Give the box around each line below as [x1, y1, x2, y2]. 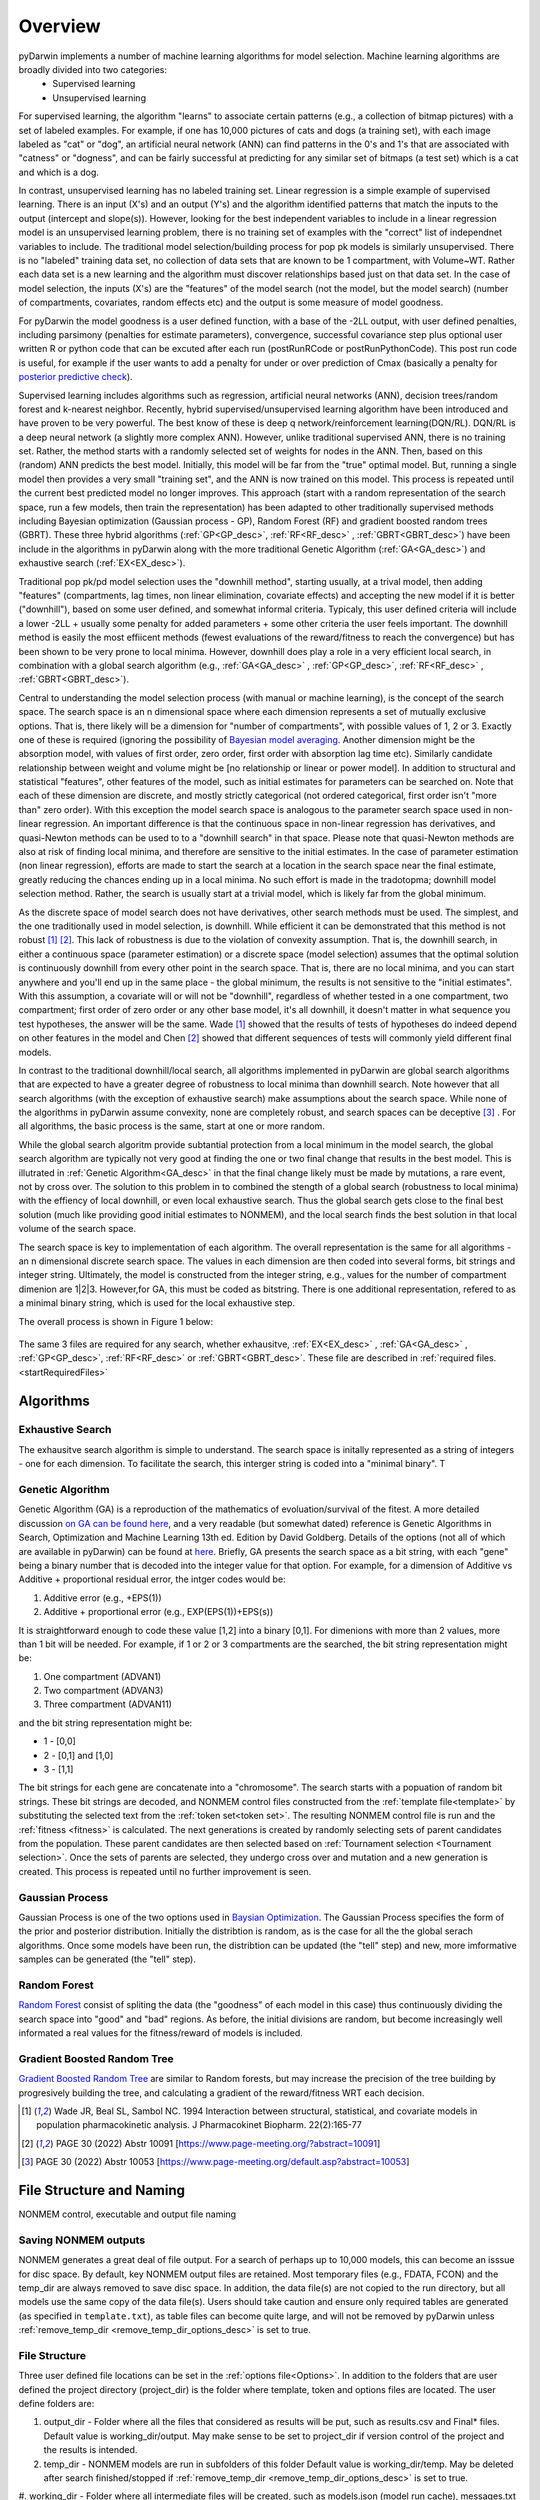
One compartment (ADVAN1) [43, 1670, 162, 1682]
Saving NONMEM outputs [18, 2233, 146, 2247]
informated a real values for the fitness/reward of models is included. [18, 2027, 304, 2039]
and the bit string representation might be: [18, 1716, 193, 1729]
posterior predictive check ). [18, 371, 134, 383]
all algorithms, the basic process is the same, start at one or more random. [18, 1120, 325, 1132]
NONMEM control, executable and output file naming [18, 2208, 237, 2220]
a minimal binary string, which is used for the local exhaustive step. [18, 1297, 295, 1309]
